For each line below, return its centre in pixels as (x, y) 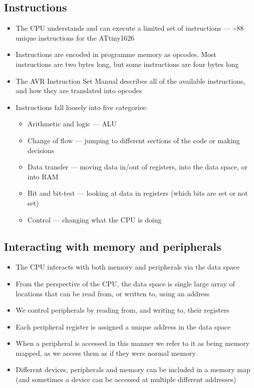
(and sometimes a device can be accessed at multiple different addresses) (126, 379)
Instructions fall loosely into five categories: (82, 107)
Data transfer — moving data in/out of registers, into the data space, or (137, 167)
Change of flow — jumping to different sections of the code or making (134, 140)
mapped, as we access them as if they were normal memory (106, 353)
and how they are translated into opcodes (79, 90)
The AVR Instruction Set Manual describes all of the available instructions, (130, 81)
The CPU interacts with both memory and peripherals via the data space (127, 267)
